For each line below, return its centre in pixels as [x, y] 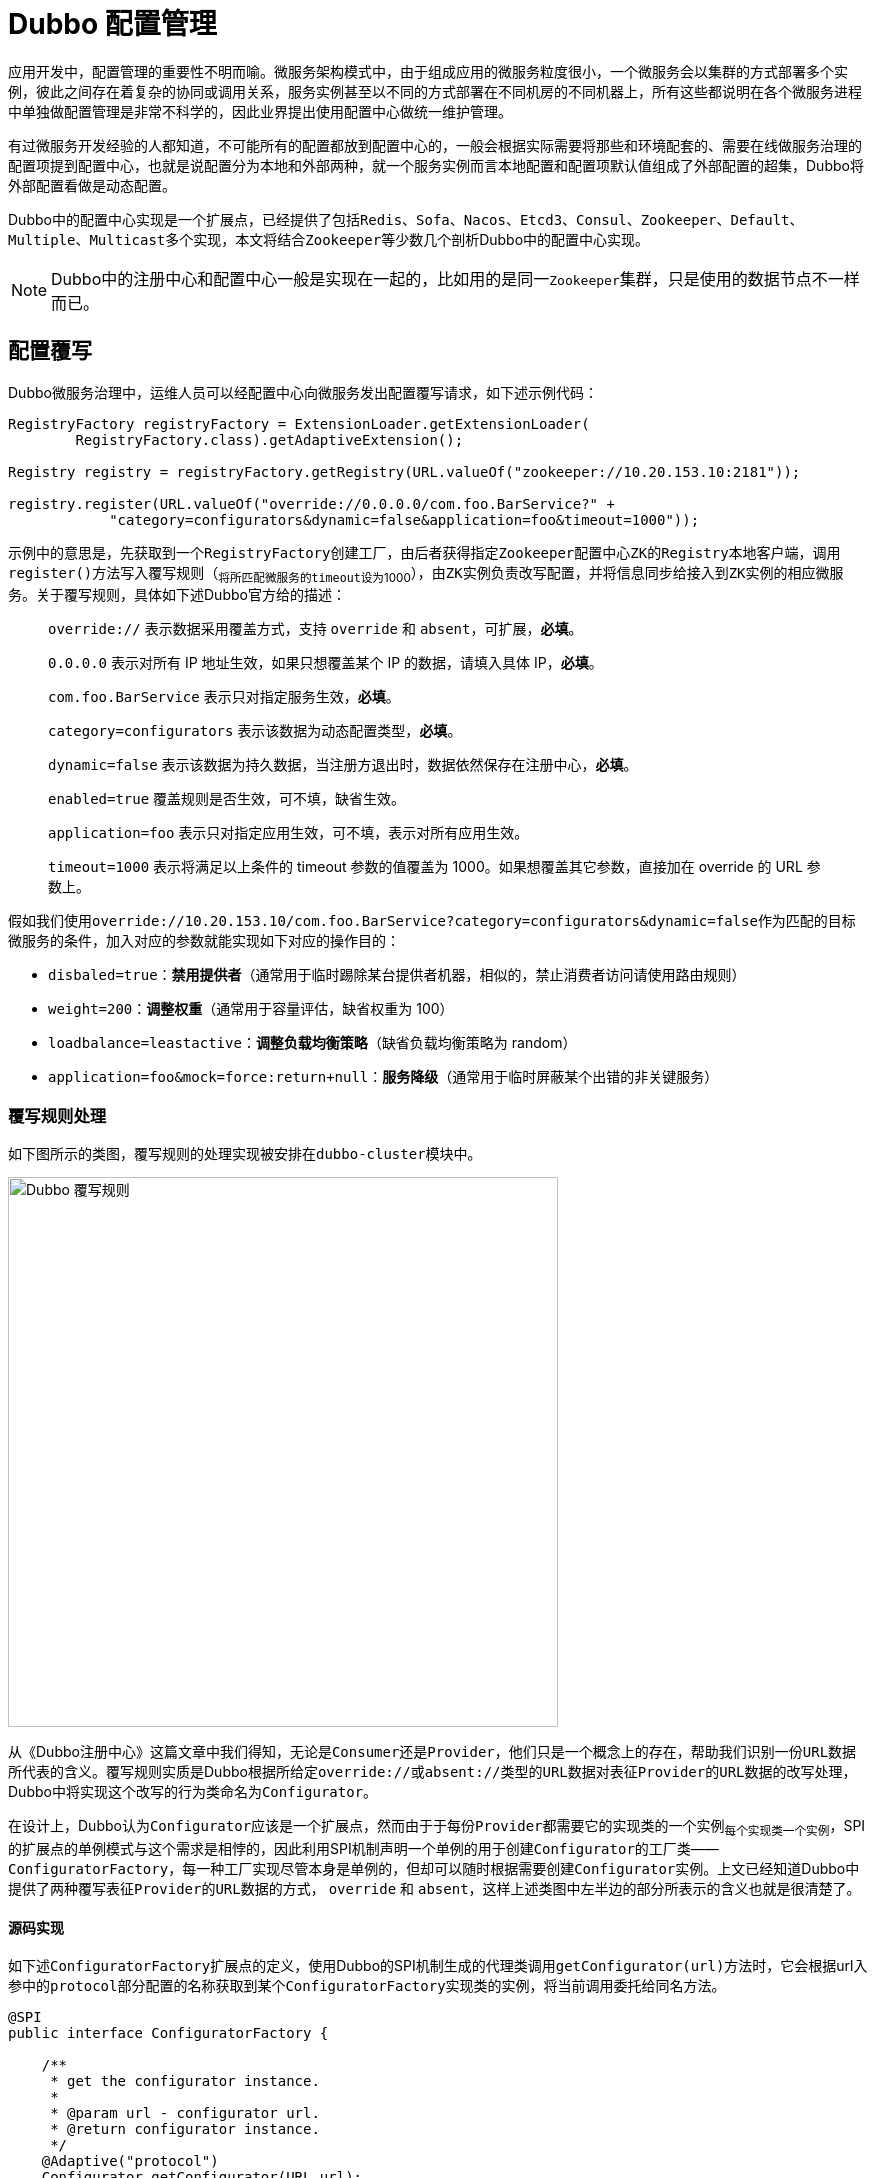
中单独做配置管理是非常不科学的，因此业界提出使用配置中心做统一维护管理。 [260, 111]
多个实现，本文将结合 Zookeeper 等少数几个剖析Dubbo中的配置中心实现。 [407, 239]
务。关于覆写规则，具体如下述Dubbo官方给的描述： [177, 595]
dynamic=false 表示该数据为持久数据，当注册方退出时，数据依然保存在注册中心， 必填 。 [343, 765]
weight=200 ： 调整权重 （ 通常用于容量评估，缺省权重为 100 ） [251, 1009]
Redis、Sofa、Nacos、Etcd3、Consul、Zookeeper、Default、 [581, 219]
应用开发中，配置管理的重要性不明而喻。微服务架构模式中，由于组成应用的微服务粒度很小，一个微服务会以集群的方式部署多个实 [428, 71]
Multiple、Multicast [87, 239]
